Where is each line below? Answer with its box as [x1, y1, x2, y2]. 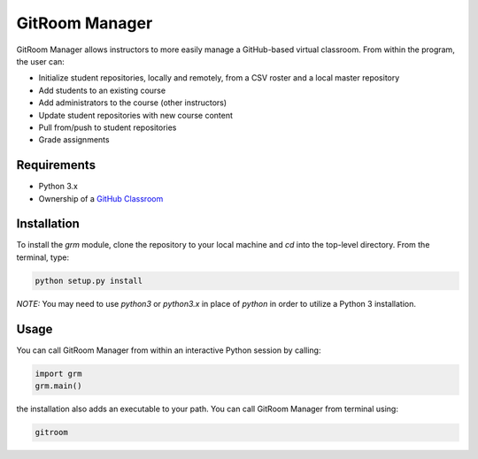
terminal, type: [16, 252, 70, 263]
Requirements [16, 157, 96, 172]
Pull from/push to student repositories [38, 122, 177, 133]
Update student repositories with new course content [38, 110, 234, 120]
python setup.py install [35, 275, 143, 286]
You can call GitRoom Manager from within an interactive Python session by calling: [16, 345, 321, 356]
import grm [35, 368, 82, 379]
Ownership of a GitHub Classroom [38, 193, 164, 203]
